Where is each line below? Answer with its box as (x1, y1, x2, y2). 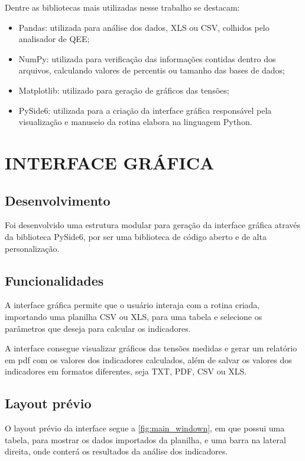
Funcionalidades (5, 271, 104, 289)
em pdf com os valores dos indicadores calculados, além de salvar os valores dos (5, 353, 292, 366)
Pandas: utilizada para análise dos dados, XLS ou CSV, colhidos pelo (18, 21, 270, 33)
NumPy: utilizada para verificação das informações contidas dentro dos (18, 52, 276, 65)
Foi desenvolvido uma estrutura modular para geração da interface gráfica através (5, 219, 301, 231)
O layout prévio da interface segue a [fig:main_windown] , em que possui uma (5, 422, 285, 434)
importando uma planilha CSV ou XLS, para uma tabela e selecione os (5, 310, 262, 322)
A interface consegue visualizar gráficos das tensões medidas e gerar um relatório (5, 342, 297, 354)
